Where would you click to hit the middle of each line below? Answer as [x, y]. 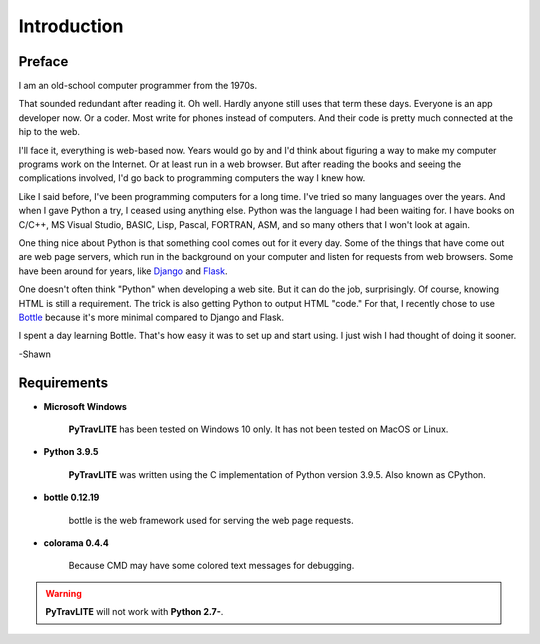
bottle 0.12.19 [71, 497]
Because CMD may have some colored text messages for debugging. [211, 566]
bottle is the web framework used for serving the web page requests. [211, 520]
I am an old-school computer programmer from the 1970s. [138, 86]
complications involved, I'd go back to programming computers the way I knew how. [192, 178]
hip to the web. [49, 132]
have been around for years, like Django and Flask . [123, 271]
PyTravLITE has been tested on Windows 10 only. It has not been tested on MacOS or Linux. [258, 429]
